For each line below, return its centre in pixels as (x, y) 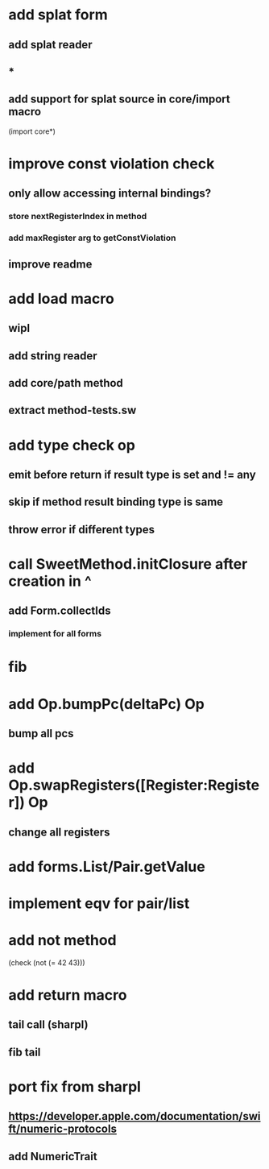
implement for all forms (55, 634)
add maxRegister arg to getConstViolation (92, 238)
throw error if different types (82, 529)
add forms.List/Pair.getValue (107, 866)
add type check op (72, 445)
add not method (62, 941)
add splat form (58, 15)
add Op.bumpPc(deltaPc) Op (107, 704)
